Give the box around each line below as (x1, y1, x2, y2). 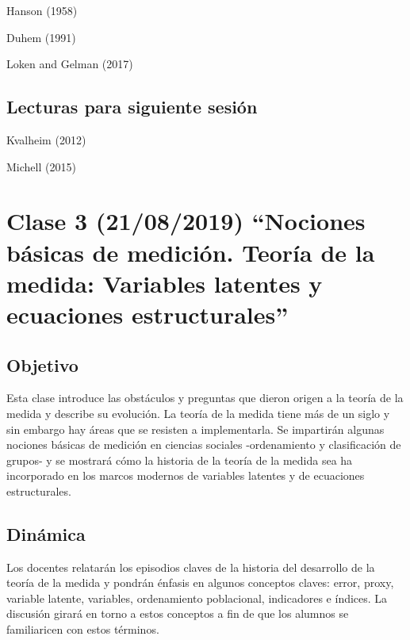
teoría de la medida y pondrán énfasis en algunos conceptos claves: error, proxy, (6, 574, 394, 591)
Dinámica (6, 521, 86, 546)
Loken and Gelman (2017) (6, 56, 133, 72)
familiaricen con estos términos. (6, 621, 159, 638)
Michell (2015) (6, 158, 76, 174)
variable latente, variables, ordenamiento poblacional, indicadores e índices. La (6, 589, 388, 606)
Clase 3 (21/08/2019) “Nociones (6, 205, 366, 237)
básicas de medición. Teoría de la (6, 236, 375, 268)
